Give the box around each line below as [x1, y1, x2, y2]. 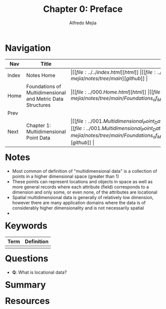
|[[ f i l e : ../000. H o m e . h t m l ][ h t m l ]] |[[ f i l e [70, 89, 161, 96]
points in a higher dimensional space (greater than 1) [12, 173, 120, 179]
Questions [5, 253, 48, 264]
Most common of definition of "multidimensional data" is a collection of [12, 168, 158, 174]
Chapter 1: [26, 122, 51, 129]
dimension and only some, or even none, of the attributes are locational [12, 189, 158, 195]
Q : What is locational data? [12, 269, 67, 275]
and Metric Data [26, 95, 64, 102]
